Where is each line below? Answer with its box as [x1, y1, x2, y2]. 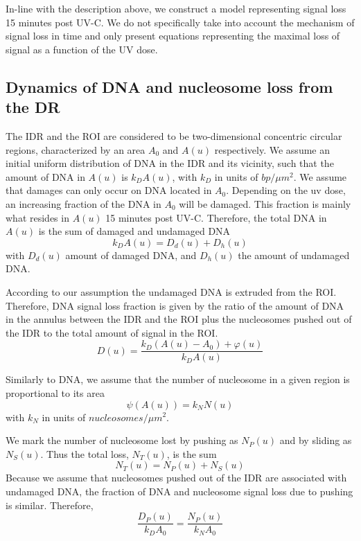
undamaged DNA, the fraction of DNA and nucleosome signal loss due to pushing [6, 484, 353, 498]
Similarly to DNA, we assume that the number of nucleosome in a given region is [6, 372, 350, 387]
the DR [6, 96, 60, 118]
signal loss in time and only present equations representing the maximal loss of [6, 28, 340, 43]
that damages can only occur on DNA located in [6, 183, 212, 197]
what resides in [6, 210, 69, 224]
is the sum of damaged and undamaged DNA [38, 224, 231, 238]
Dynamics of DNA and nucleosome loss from [6, 76, 333, 97]
